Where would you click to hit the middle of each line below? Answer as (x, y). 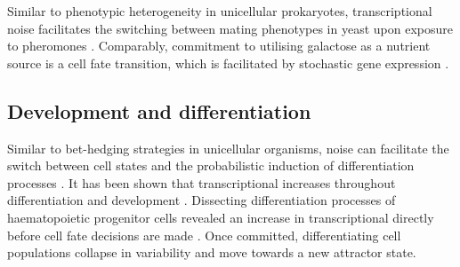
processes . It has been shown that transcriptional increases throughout (202, 182)
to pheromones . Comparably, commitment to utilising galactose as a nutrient (219, 46)
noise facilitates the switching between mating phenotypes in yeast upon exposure (230, 28)
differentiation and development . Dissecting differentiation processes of (202, 200)
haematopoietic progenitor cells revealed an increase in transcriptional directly (221, 217)
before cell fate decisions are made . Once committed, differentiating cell (204, 235)
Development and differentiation (159, 110)
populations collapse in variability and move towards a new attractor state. (212, 252)
